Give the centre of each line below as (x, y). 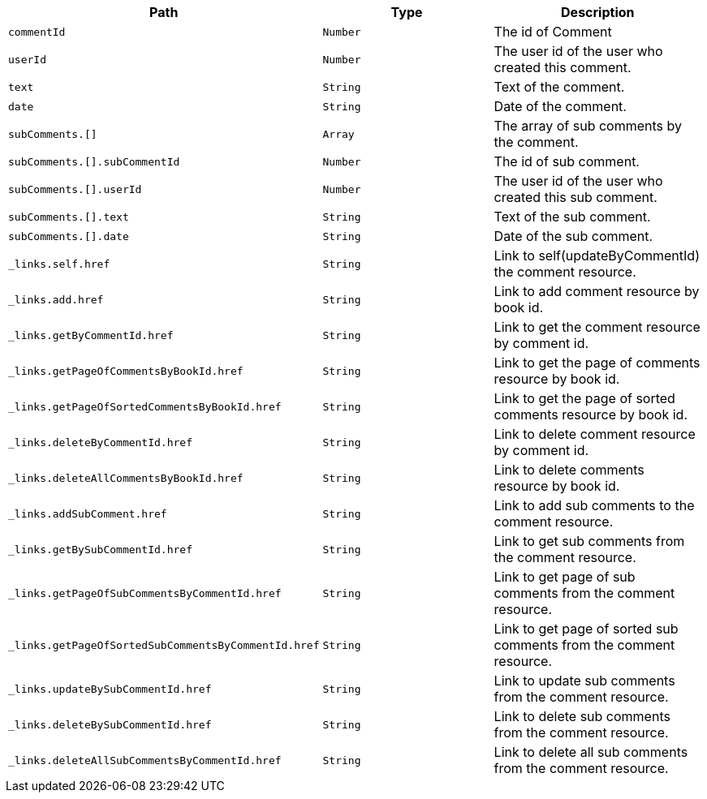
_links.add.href (56, 299)
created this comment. (563, 67)
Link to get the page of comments (597, 363)
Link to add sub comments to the (594, 505)
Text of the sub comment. (572, 217)
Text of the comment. (559, 87)
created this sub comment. (576, 197)
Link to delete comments (569, 470)
